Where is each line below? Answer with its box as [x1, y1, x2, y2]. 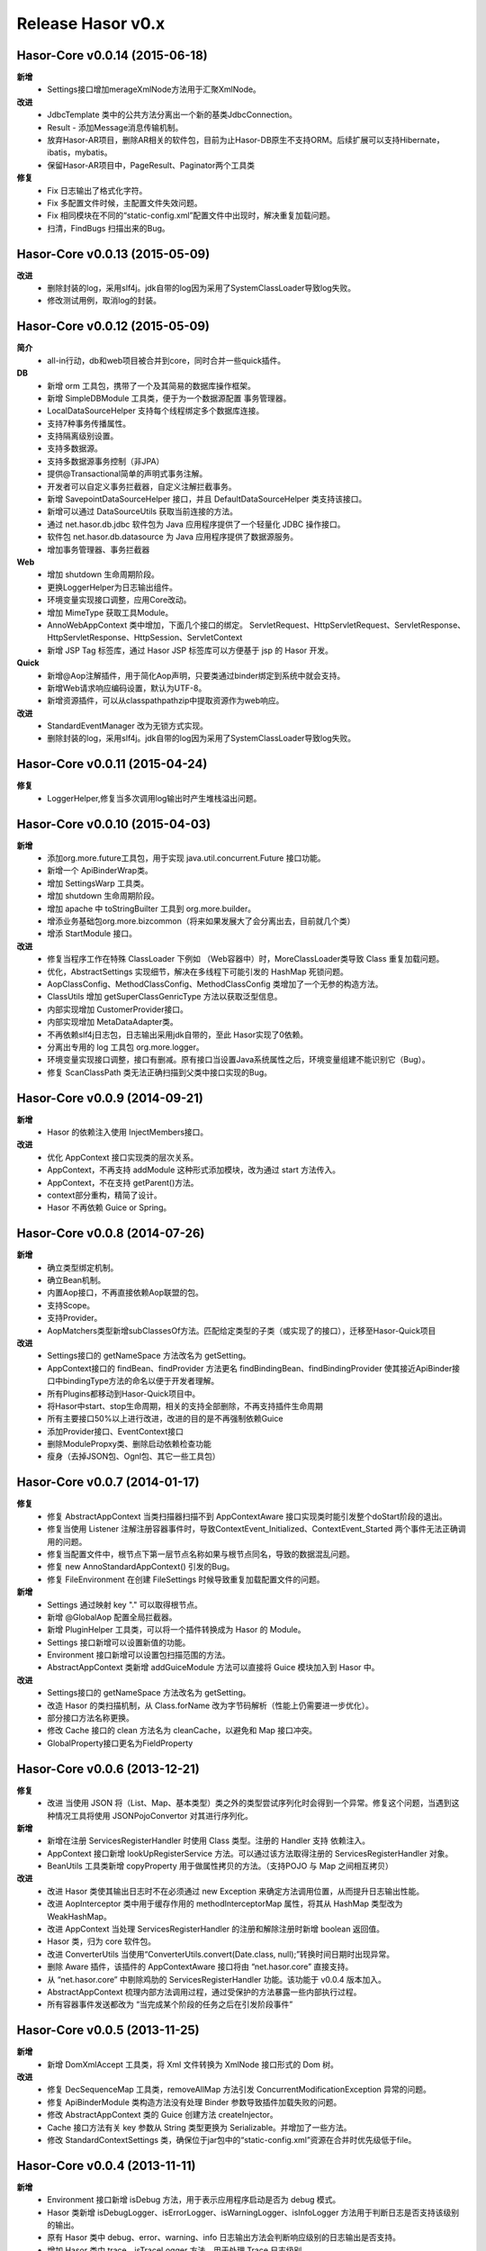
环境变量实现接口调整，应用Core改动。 [47, 594, 192, 605]
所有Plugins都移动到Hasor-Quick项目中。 [47, 1388, 201, 1399]
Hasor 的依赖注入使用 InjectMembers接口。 [47, 1126, 209, 1137]
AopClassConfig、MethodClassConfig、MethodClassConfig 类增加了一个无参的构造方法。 [47, 978, 383, 990]
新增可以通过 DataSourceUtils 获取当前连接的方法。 [47, 506, 238, 517]
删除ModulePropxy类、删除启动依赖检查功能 [47, 1439, 211, 1450]
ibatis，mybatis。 [47, 147, 112, 158]
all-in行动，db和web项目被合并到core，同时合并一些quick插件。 [47, 355, 286, 366]
